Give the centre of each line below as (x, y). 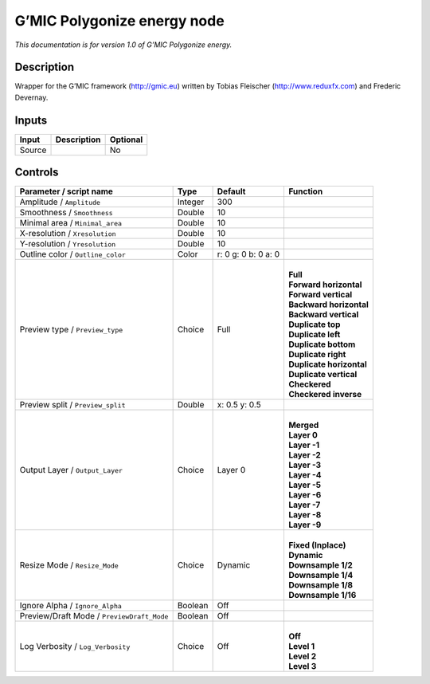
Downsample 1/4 (321, 576)
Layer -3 (305, 465)
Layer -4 (305, 475)
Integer (191, 202)
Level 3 (302, 666)
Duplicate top (314, 324)
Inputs (31, 120)
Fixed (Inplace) (317, 545)
